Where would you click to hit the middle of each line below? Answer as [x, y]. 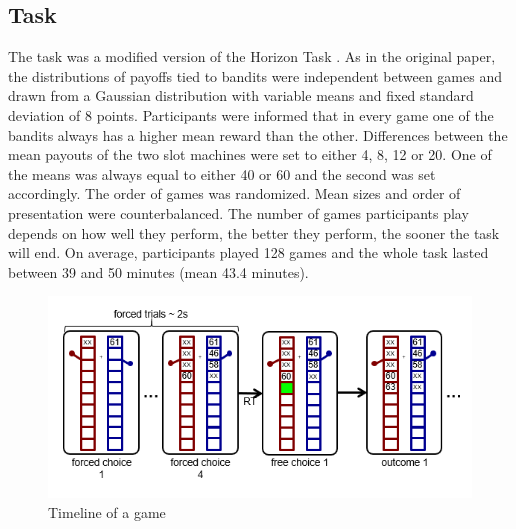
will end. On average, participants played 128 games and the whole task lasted [248, 252]
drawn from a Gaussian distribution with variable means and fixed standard [241, 95]
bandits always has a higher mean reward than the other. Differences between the [258, 134]
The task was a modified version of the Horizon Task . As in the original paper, [252, 56]
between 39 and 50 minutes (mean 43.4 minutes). [158, 271]
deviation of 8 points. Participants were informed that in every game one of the [251, 114]
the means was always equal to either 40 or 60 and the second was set [222, 173]
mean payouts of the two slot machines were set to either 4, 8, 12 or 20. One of [250, 154]
